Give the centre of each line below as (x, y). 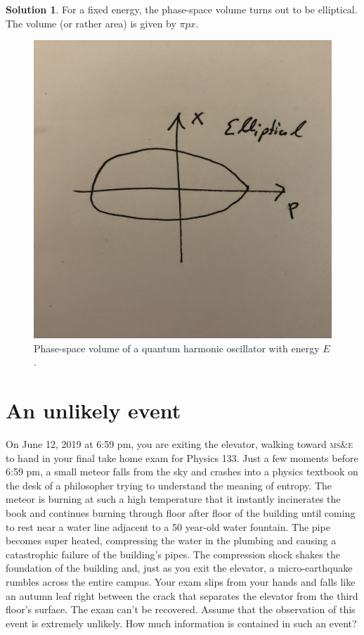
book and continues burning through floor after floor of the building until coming (181, 513)
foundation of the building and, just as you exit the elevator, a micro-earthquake (179, 568)
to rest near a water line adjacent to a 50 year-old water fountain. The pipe (168, 526)
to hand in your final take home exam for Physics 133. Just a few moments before (182, 457)
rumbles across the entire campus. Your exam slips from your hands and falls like (181, 582)
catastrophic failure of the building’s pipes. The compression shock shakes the (173, 554)
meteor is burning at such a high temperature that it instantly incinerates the (173, 499)
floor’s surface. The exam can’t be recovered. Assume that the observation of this (181, 609)
